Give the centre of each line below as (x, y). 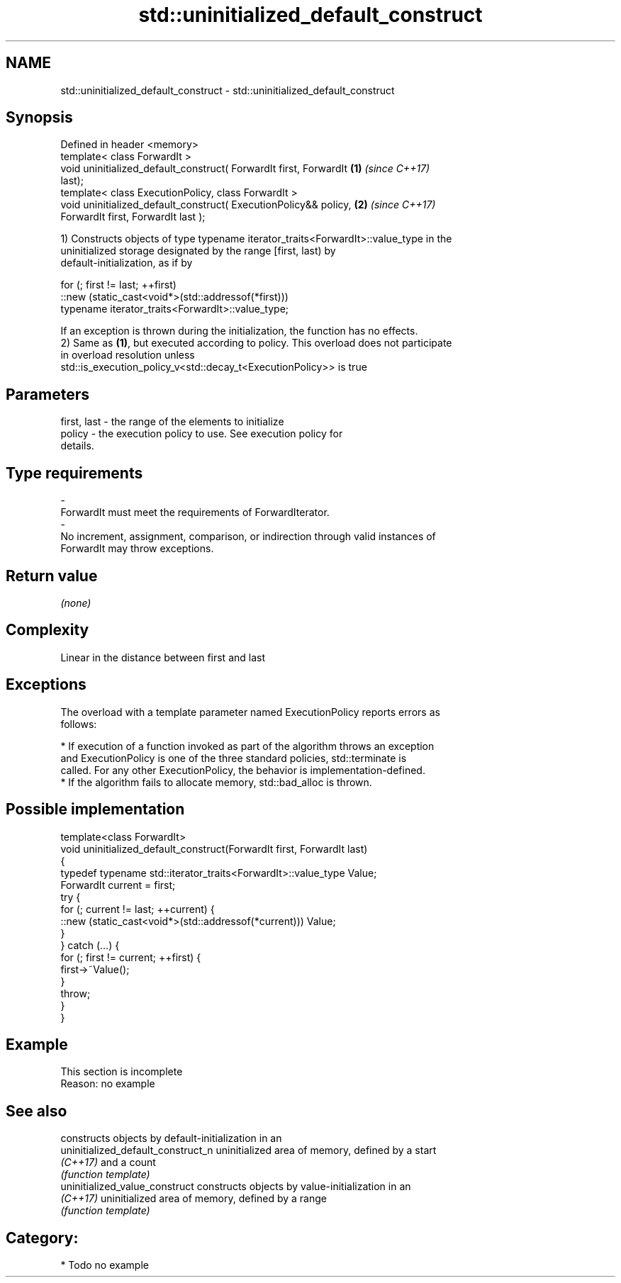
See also (37, 1111)
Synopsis (39, 118)
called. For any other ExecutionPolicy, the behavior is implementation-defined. (243, 770)
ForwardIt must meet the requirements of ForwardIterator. (195, 512)
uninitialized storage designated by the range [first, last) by (198, 251)
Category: (42, 1238)
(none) (76, 603)
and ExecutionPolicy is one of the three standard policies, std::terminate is (234, 758)
